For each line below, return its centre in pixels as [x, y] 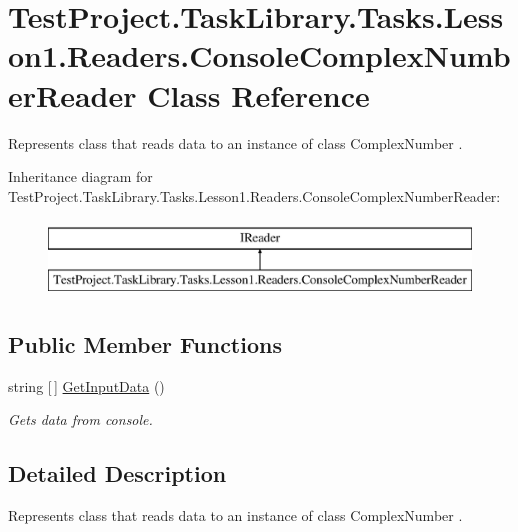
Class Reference [258, 94]
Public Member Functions [145, 343]
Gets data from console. [80, 419]
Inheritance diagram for [80, 176]
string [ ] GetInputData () [86, 385]
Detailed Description [117, 473]
